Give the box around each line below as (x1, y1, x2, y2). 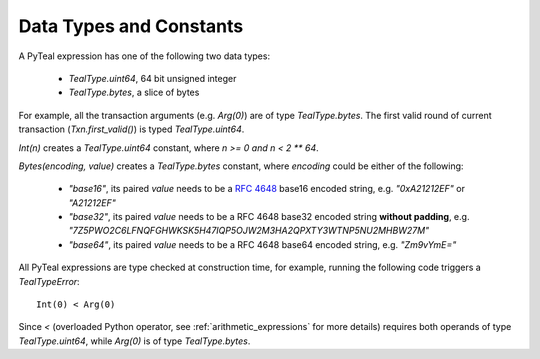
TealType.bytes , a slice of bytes (68, 86, 200, 99)
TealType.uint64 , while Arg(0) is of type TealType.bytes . (18, 335, 251, 347)
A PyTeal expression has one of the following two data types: (18, 50, 270, 62)
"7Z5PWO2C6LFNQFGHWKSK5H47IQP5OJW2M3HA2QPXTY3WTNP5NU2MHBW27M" (68, 225, 430, 237)
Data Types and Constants (18, 15, 244, 37)
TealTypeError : (18, 275, 80, 287)
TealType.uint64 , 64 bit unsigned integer (68, 72, 237, 84)
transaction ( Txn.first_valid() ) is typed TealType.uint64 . (18, 123, 245, 135)
